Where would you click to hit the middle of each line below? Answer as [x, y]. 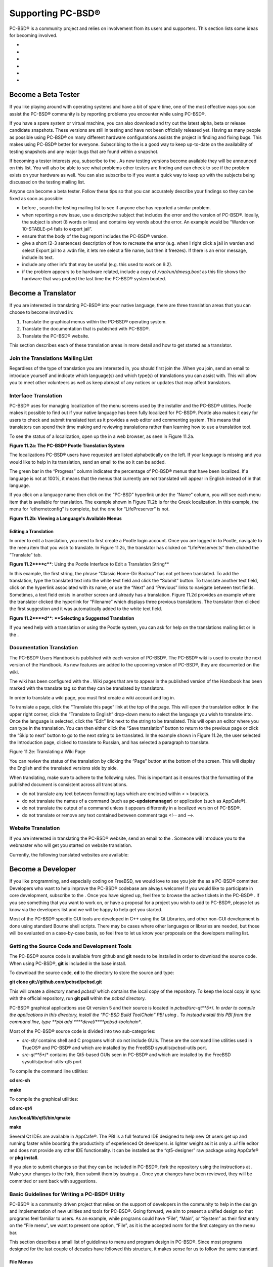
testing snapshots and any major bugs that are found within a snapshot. [84, 152]
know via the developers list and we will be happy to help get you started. [86, 909]
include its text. [38, 257]
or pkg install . [24, 1158]
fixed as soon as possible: [36, 198]
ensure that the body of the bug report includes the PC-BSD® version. [95, 236]
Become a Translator [43, 293]
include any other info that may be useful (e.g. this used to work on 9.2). [97, 265]
